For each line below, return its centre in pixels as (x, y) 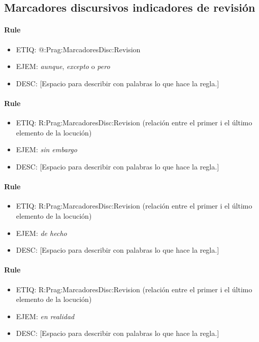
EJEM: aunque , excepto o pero (63, 66)
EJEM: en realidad (45, 316)
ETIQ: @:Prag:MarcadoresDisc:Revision (78, 49)
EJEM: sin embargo (46, 149)
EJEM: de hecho (41, 233)
